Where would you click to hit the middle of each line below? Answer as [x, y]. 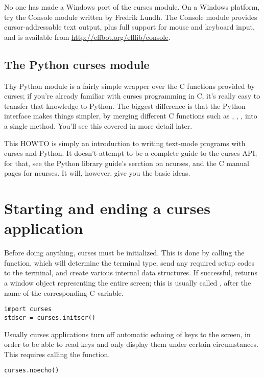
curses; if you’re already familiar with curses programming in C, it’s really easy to [132, 96]
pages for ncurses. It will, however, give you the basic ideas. [97, 173]
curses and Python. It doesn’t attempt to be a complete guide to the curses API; [131, 153]
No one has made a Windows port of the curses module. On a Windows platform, [132, 7]
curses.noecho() [32, 371]
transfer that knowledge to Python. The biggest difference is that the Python [125, 105]
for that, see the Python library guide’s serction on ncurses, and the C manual [127, 163]
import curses [28, 309]
